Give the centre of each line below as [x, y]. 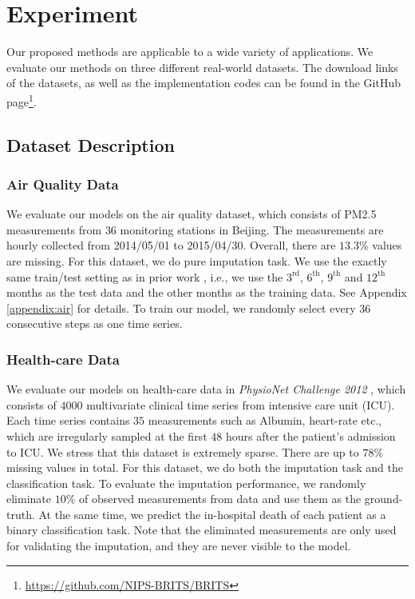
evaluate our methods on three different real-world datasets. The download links [202, 67]
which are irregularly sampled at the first [107, 435]
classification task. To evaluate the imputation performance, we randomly [186, 483]
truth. [21, 514]
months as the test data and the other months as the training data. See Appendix [207, 292]
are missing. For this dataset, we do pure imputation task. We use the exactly [197, 260]
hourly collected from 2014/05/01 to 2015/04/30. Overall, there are [171, 245]
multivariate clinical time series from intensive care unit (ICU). [241, 404]
